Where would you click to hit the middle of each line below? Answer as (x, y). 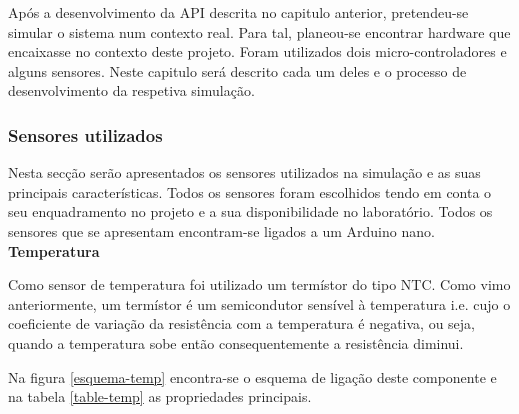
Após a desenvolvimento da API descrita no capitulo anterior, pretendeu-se (238, 12)
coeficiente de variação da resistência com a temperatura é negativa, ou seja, (241, 323)
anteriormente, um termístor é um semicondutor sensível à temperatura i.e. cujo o (259, 303)
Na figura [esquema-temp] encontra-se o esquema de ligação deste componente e (252, 376)
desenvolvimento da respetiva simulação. (131, 90)
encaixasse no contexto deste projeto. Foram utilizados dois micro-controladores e (257, 51)
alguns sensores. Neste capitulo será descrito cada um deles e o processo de (237, 70)
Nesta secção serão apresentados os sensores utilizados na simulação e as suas (244, 172)
